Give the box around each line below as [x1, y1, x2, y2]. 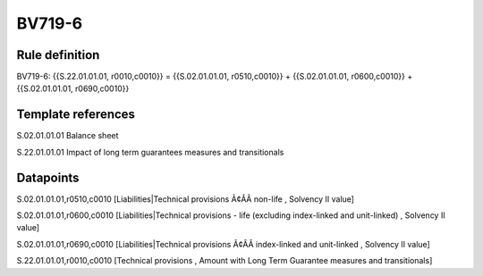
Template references [16, 107, 136, 122]
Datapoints [16, 170, 80, 185]
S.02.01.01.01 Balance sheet [16, 130, 119, 141]
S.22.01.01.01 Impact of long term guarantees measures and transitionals [16, 146, 284, 157]
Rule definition [16, 47, 100, 63]
